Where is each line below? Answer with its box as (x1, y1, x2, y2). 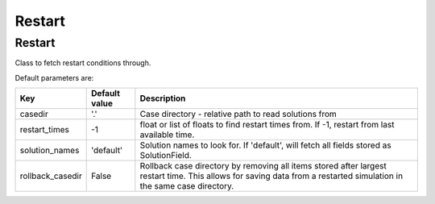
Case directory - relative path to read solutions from (139, 109, 338, 120)
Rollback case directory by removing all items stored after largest (139, 160, 387, 172)
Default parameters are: (14, 73, 94, 82)
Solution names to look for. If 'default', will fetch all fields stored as (139, 139, 391, 151)
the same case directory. (139, 181, 234, 192)
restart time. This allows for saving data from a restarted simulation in (139, 170, 403, 181)
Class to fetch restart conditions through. (14, 58, 151, 68)
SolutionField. (139, 150, 193, 161)
